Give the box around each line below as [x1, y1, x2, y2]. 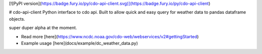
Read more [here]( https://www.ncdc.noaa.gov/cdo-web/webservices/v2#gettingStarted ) [21, 33, 199, 39]
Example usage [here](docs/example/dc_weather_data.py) [21, 40, 138, 46]
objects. [9, 16, 25, 22]
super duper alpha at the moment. [9, 25, 77, 31]
